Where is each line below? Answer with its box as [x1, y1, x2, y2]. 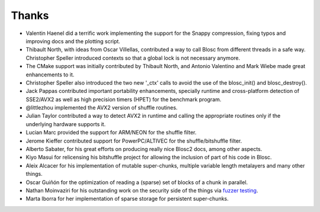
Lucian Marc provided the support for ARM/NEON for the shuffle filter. [25, 129, 197, 136]
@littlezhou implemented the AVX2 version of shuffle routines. [25, 104, 178, 111]
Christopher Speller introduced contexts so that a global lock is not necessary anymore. [25, 54, 241, 62]
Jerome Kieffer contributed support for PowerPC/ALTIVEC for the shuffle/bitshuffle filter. [25, 137, 242, 144]
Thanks [11, 9, 49, 22]
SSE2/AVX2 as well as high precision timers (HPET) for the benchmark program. [25, 95, 222, 103]
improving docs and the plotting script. [25, 37, 121, 44]
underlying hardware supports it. [25, 120, 106, 127]
